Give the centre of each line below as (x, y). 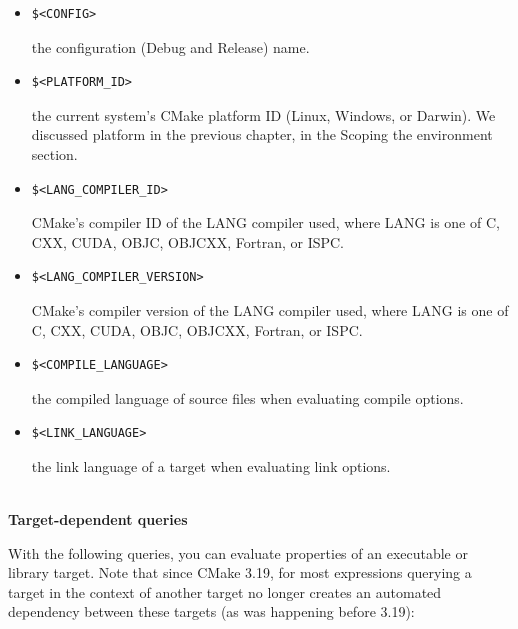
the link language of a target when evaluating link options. (211, 465)
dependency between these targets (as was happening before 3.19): (211, 611)
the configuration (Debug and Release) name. (170, 46)
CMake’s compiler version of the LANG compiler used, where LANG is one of (270, 309)
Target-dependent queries (98, 519)
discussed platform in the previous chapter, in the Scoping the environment (262, 134)
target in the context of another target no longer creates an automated (225, 591)
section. (54, 153)
